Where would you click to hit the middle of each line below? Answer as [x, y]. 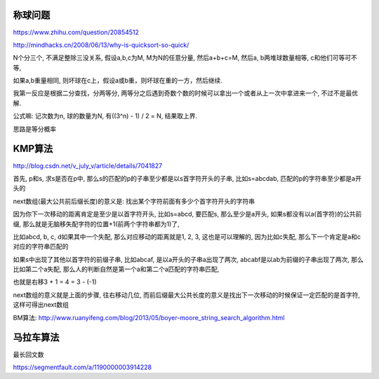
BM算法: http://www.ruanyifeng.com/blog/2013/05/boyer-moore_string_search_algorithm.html [149, 317]
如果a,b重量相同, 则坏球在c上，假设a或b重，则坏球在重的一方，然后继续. [118, 81]
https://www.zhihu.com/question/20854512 [76, 32]
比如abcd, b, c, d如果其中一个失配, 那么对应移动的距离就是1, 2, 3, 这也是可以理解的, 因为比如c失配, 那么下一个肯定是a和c [187, 236]
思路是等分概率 [34, 129]
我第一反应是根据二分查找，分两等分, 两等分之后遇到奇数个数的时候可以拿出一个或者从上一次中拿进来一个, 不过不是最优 [185, 93]
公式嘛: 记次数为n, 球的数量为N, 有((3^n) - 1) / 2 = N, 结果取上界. [105, 116]
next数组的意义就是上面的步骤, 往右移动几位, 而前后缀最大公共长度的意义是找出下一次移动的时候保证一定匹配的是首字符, [187, 295]
